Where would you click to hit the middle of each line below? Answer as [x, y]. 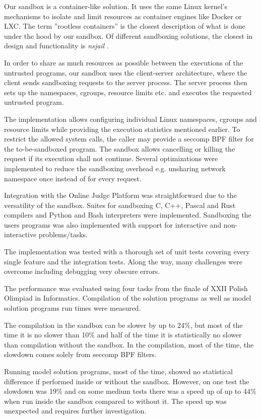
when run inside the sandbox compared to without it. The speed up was [115, 401]
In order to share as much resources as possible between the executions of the [124, 62]
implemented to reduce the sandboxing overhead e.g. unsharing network [115, 168]
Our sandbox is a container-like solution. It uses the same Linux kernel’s [116, 6]
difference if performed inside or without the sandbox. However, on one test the [127, 381]
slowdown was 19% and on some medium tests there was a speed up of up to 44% [130, 391]
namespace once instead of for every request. [73, 178]
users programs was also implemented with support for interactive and [113, 224]
